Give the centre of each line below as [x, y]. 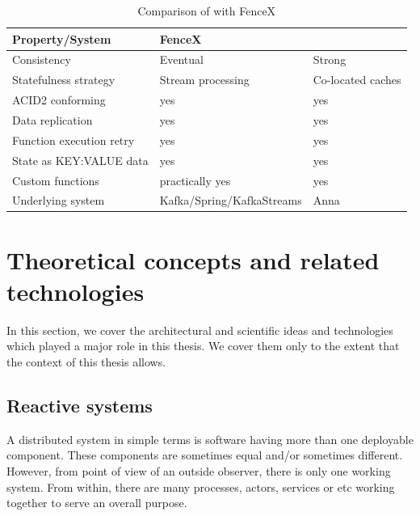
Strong [330, 59]
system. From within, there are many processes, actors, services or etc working [201, 486]
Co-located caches [357, 80]
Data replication [52, 119]
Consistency [42, 59]
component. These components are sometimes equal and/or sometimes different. [205, 455]
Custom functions [56, 180]
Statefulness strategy [64, 80]
